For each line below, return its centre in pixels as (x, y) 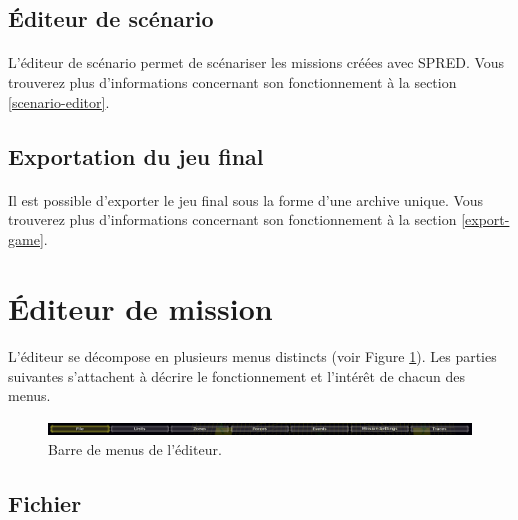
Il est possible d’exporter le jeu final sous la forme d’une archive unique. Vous (246, 199)
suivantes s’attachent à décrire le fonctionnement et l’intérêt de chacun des (236, 375)
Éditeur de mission (140, 307)
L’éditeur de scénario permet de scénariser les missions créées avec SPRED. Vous (256, 62)
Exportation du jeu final (136, 155)
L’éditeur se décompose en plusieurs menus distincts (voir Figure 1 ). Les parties (252, 356)
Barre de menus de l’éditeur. (135, 448)
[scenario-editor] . (59, 101)
